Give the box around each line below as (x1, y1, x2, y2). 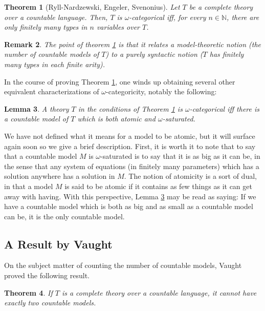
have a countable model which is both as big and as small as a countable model (4, 201, 253, 212)
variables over (96, 22, 140, 32)
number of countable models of (4, 49, 99, 59)
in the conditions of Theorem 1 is (78, 103, 183, 114)
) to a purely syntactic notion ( (105, 49, 203, 59)
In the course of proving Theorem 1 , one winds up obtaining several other (4, 76, 235, 87)
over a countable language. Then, (4, 11, 108, 22)
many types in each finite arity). (4, 58, 105, 69)
